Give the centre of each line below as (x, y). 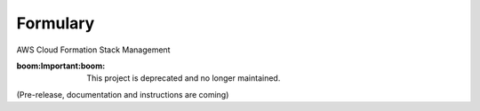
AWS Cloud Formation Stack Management (93, 50)
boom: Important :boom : (61, 66)
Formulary (56, 23)
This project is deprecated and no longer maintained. (184, 78)
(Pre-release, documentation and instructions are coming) (123, 94)
